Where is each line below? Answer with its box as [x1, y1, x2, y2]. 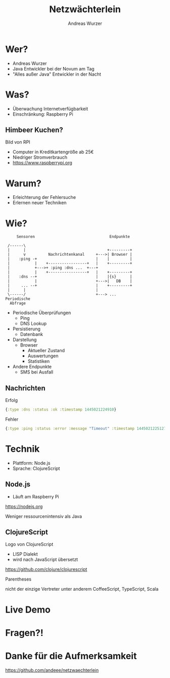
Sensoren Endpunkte [16, 234, 130, 240]
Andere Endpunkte [12, 364, 52, 370]
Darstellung [12, 336, 37, 343]
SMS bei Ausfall [20, 369, 54, 375]
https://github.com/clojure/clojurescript [5, 566, 88, 572]
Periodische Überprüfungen [12, 310, 71, 316]
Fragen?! [5, 627, 44, 638]
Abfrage [10, 301, 26, 306]
